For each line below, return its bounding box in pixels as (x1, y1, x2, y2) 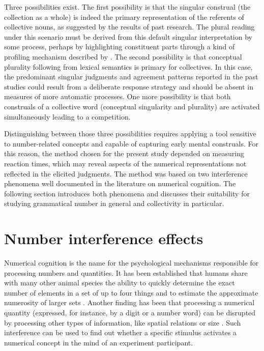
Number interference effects (4, 228, 203, 249)
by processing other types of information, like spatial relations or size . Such (4, 317, 241, 328)
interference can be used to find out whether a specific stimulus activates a (4, 327, 237, 338)
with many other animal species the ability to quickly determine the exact (4, 277, 235, 288)
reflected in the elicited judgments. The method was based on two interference (4, 168, 248, 179)
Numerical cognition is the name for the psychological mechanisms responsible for (4, 257, 259, 268)
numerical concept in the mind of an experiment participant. (4, 337, 193, 347)
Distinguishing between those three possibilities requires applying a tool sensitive (4, 128, 256, 139)
